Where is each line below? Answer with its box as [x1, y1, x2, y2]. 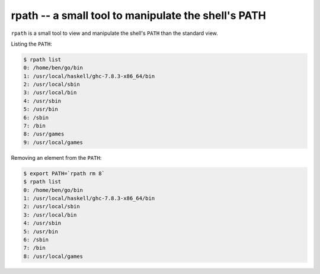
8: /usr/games [23, 131, 65, 137]
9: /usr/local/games [23, 139, 83, 146]
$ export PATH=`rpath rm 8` [23, 170, 105, 177]
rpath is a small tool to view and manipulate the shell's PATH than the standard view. [11, 30, 219, 37]
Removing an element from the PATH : [11, 154, 102, 161]
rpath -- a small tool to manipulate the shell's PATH [11, 9, 267, 22]
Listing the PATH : [11, 40, 53, 47]
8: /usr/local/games [23, 253, 83, 260]
